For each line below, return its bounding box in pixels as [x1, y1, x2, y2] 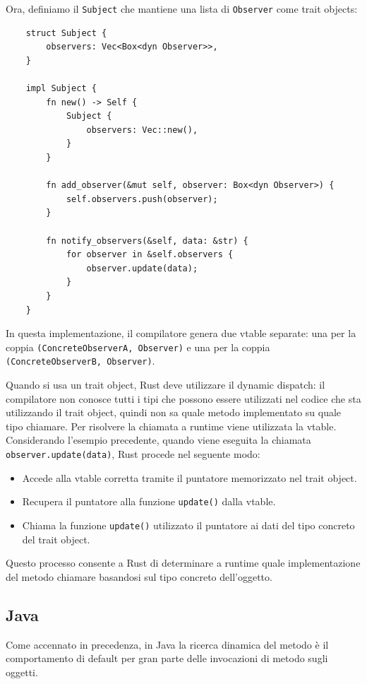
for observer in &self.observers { [66, 249, 234, 260]
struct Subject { [25, 28, 107, 38]
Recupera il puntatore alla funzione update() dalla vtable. [22, 494, 276, 509]
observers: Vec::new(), [86, 124, 198, 135]
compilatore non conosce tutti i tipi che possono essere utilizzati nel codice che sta [6, 391, 361, 406]
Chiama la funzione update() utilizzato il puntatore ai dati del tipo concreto [22, 517, 355, 532]
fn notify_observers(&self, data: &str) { [46, 235, 248, 246]
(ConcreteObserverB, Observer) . [6, 353, 155, 368]
